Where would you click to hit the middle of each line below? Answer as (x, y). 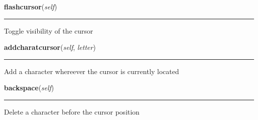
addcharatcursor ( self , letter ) (50, 47)
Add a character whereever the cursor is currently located (92, 71)
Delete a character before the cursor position (72, 111)
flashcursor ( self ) (31, 6)
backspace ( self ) (29, 88)
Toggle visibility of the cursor (49, 30)
